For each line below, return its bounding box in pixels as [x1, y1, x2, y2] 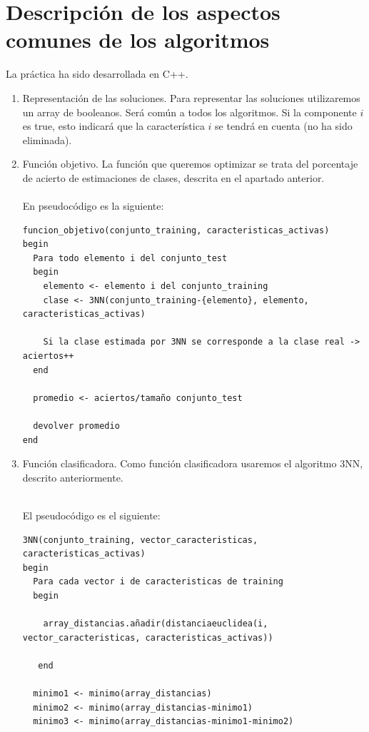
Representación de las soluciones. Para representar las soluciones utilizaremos [22, 90, 360, 105]
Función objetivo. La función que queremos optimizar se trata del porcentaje [22, 156, 358, 171]
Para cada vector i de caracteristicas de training [33, 576, 283, 587]
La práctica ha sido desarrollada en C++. [6, 66, 188, 81]
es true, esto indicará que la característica [22, 118, 205, 133]
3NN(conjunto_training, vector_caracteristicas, [22, 534, 258, 545]
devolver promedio [33, 420, 120, 431]
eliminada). [22, 132, 72, 147]
